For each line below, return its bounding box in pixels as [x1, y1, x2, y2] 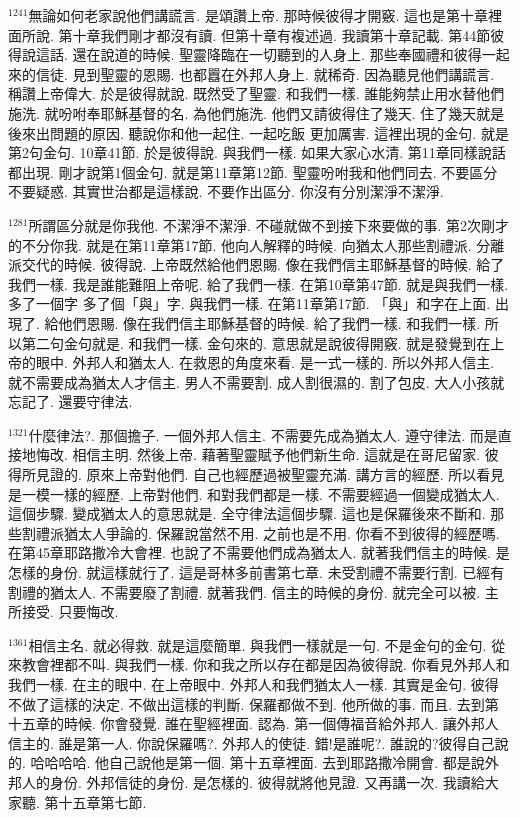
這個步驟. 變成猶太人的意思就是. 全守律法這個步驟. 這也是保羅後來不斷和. [8, 503, 486, 524]
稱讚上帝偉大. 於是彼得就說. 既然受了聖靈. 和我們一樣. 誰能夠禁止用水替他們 [8, 83, 505, 104]
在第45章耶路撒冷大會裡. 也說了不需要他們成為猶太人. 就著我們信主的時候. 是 [8, 542, 510, 563]
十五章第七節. [58, 791, 147, 812]
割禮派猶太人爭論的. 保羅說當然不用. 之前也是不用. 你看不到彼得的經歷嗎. [21, 522, 500, 543]
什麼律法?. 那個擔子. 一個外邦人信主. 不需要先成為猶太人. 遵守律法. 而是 [28, 424, 498, 445]
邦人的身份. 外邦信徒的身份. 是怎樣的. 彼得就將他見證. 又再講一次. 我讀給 [8, 771, 485, 792]
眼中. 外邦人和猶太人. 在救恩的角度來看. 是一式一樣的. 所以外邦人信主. [35, 352, 495, 373]
